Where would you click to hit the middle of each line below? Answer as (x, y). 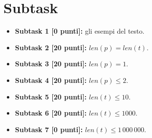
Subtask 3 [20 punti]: (51, 64)
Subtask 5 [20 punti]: (51, 96)
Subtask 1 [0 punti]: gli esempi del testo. (80, 31)
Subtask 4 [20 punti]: (51, 80)
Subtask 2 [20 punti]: (51, 47)
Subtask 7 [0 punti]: (49, 129)
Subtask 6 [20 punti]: (51, 113)
